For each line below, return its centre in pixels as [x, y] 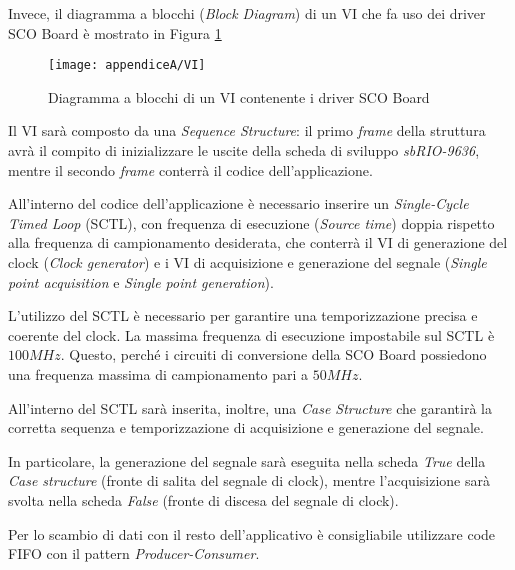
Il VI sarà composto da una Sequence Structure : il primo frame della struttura [247, 130]
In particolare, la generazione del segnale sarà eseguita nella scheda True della [247, 460]
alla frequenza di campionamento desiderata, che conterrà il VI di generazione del [258, 242]
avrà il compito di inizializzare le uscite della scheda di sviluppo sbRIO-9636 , [244, 150]
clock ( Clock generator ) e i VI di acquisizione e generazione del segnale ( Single [247, 262]
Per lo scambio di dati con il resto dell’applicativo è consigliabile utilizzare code [252, 533]
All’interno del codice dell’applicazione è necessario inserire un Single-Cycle [238, 203]
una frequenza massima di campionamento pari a [158, 373]
